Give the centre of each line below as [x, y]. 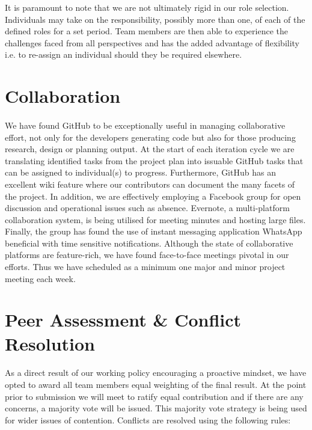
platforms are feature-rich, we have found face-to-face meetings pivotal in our [147, 255]
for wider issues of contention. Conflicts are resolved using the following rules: [148, 419]
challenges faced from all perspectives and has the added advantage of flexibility [152, 42]
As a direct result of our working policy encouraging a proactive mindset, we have [156, 373]
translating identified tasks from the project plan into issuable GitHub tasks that [154, 160]
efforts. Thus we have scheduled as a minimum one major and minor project [145, 267]
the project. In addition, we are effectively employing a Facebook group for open [153, 196]
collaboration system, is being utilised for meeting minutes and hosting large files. [155, 219]
